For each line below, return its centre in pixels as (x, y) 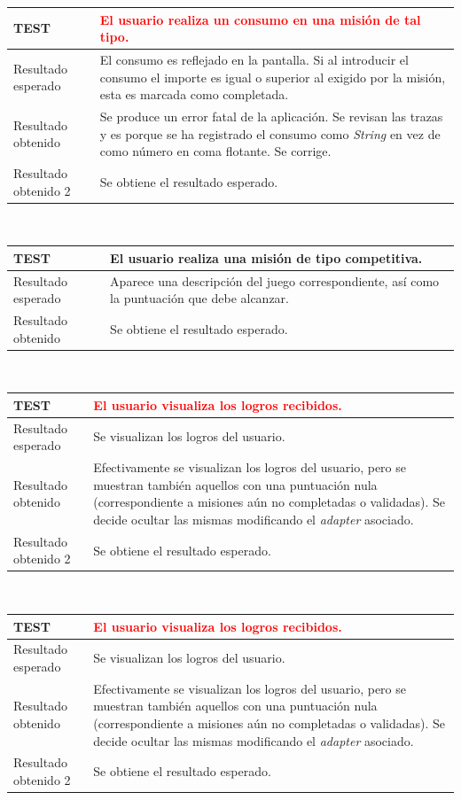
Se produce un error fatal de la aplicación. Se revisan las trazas (271, 116)
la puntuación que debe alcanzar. (200, 298)
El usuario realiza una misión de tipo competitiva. (266, 257)
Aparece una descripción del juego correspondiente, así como (275, 280)
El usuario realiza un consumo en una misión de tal (260, 19)
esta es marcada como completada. (194, 94)
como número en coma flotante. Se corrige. (215, 151)
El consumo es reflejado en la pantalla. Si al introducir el (254, 59)
